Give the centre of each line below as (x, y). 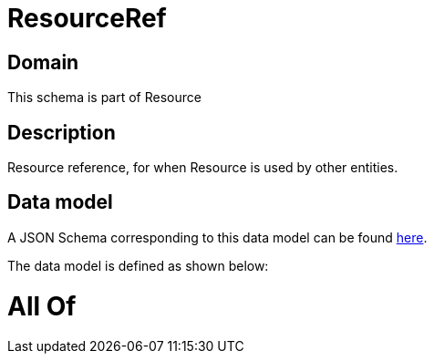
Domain (43, 62)
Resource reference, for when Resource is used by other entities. (203, 168)
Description (62, 132)
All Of (42, 306)
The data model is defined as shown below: (138, 265)
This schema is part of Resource (104, 98)
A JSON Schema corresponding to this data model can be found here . (217, 237)
